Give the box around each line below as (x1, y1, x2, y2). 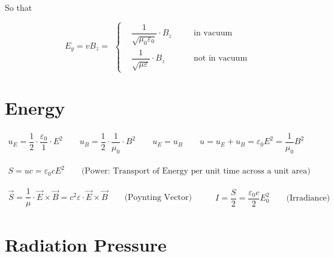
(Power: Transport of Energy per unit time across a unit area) (81, 167, 311, 176)
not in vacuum (194, 54, 248, 63)
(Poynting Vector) (124, 193, 192, 202)
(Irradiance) (286, 194, 330, 203)
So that (5, 1, 32, 13)
